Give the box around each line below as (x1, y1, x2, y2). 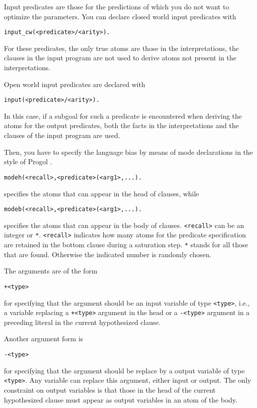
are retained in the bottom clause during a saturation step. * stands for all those (4, 239, 248, 250)
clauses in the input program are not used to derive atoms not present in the (4, 52, 236, 63)
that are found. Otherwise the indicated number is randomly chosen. (4, 249, 212, 259)
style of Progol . (4, 156, 52, 167)
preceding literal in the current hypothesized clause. (4, 317, 161, 327)
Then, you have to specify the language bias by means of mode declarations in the (4, 146, 253, 157)
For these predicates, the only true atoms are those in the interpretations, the (4, 43, 239, 53)
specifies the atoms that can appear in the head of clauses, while (4, 188, 199, 198)
